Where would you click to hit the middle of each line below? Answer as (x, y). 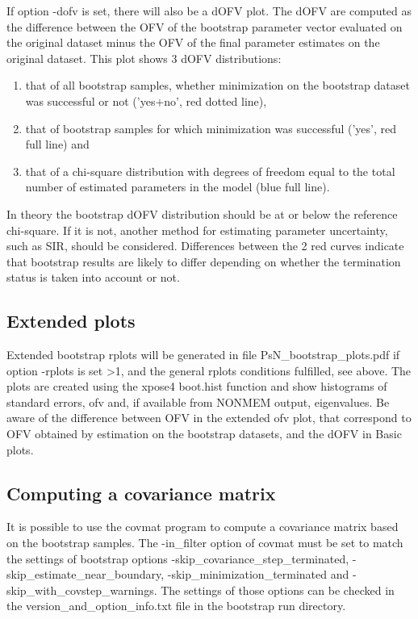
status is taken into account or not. (93, 277)
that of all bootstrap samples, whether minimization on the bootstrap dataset (217, 85)
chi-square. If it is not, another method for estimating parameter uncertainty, (197, 230)
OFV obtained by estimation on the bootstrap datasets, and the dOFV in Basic (204, 434)
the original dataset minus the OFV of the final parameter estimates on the (193, 42)
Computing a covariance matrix (141, 493)
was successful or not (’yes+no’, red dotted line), (146, 100)
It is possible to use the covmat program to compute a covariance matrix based (203, 527)
